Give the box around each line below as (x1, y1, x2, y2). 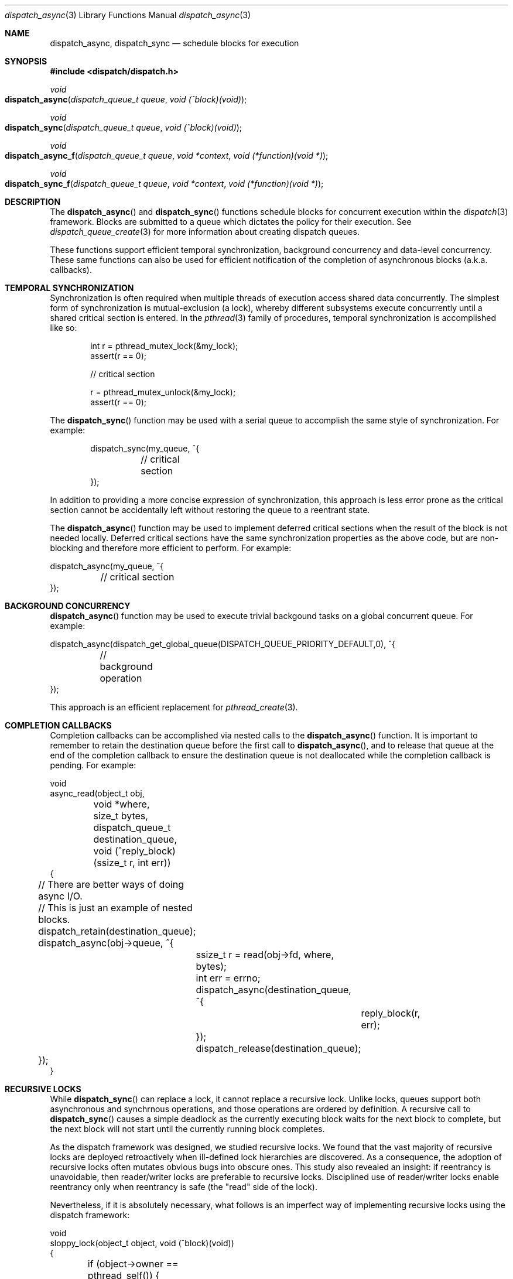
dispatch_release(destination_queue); (196, 1042, 361, 1054)
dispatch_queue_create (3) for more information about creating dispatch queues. (50, 227, 360, 237)
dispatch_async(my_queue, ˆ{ (50, 561, 164, 571)
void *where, (93, 798, 150, 810)
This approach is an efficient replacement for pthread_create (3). (50, 702, 298, 712)
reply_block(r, (361, 1007, 420, 1019)
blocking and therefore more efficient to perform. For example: (50, 543, 292, 553)
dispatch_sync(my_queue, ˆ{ (90, 443, 200, 453)
